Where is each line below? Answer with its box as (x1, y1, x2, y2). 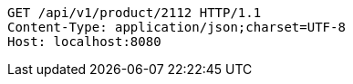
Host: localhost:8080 (7, 34, 161, 49)
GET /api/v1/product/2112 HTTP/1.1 (7, 5, 262, 20)
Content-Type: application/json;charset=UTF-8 (7, 20, 346, 34)
